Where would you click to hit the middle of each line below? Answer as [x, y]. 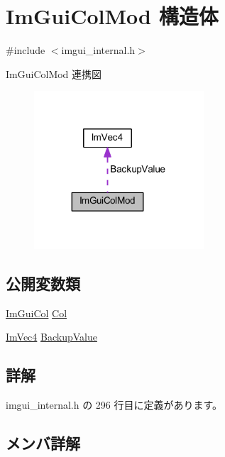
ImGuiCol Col [37, 313]
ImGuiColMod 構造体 [112, 16]
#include [26, 50]
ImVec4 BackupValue [51, 337]
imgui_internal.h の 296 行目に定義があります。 [114, 405]
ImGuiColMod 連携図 [54, 73]
